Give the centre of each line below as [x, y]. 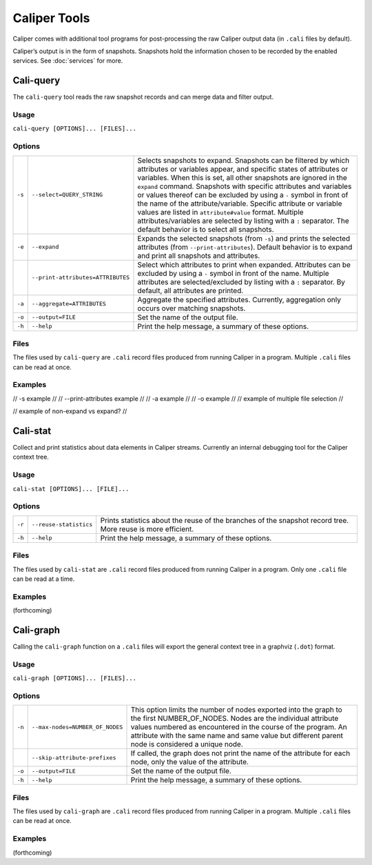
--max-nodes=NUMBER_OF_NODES [77, 727]
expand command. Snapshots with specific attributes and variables [245, 186]
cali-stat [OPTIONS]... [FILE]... [71, 489]
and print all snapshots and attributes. [199, 255]
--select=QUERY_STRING [67, 195]
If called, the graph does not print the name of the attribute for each [240, 753]
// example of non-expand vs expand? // [70, 411]
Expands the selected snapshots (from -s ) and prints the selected [244, 238]
